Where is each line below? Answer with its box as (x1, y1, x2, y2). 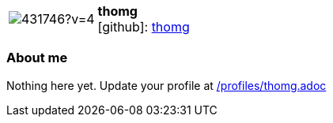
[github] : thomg (97, 19, 190, 35)
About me (6, 50, 68, 66)
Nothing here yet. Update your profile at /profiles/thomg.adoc (6, 78, 327, 92)
